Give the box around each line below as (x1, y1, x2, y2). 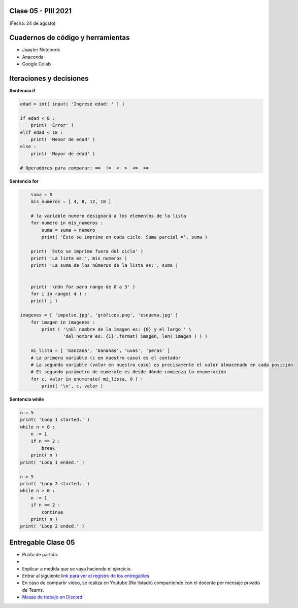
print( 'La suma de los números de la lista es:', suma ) (30, 263, 178, 268)
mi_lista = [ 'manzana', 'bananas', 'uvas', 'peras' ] (30, 348, 170, 353)
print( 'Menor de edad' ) (30, 137, 95, 142)
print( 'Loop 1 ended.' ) (20, 459, 85, 465)
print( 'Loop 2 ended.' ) (20, 523, 85, 529)
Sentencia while (9, 396, 44, 403)
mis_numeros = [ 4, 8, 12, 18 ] (30, 198, 112, 204)
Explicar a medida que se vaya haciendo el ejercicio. (22, 565, 132, 571)
